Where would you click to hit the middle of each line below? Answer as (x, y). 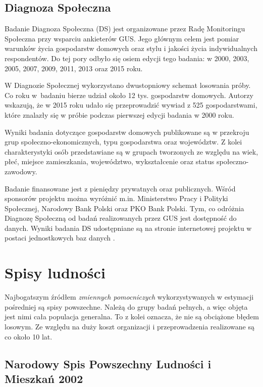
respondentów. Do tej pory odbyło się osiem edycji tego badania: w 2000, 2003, (127, 58)
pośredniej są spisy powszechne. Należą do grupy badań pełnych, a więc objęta (126, 306)
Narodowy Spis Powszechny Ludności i (108, 364)
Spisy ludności (55, 273)
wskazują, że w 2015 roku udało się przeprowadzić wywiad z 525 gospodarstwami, (131, 105)
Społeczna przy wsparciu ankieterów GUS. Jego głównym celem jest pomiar (122, 38)
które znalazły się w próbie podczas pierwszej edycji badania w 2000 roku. (119, 114)
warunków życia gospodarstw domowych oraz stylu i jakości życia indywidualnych (131, 48)
